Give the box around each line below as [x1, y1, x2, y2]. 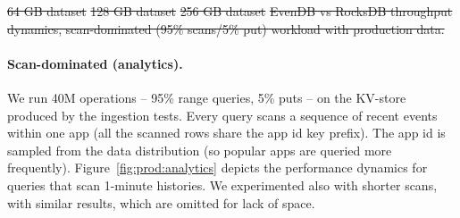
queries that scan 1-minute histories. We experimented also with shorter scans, [7, 175, 438, 194]
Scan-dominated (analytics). [7, 54, 183, 72]
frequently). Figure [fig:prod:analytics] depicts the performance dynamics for [7, 158, 428, 177]
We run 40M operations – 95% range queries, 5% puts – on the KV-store [7, 88, 406, 106]
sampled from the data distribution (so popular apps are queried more [7, 140, 392, 159]
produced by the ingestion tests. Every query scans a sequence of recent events [7, 105, 438, 124]
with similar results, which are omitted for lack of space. [7, 193, 315, 212]
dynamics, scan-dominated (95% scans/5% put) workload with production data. [7, 19, 445, 38]
